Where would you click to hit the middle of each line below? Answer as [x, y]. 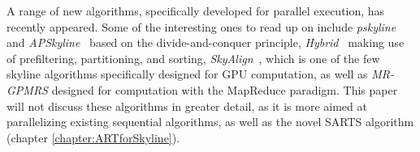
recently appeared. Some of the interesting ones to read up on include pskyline [201, 26]
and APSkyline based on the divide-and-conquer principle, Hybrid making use [206, 42]
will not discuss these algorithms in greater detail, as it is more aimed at [187, 106]
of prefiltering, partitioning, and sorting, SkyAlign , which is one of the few [193, 58]
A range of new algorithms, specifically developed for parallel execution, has [196, 11]
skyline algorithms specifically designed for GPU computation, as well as [187, 74]
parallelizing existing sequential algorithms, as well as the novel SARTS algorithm [210, 122]
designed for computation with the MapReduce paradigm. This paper [225, 89]
